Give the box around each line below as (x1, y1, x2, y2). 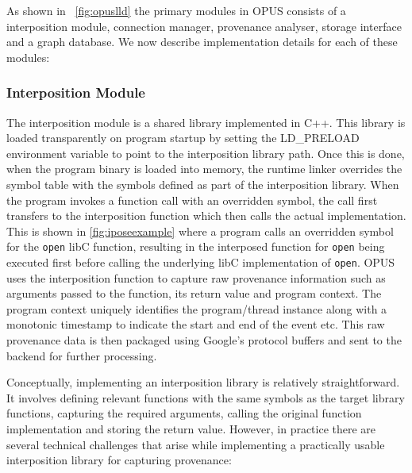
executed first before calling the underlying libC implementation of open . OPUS (6, 254, 395, 270)
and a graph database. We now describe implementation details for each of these (6, 33, 398, 50)
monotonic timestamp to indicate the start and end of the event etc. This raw (6, 316, 385, 333)
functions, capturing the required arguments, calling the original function (6, 405, 362, 421)
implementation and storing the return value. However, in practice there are (6, 421, 376, 436)
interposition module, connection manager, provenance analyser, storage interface (6, 17, 402, 34)
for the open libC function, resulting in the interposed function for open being (6, 238, 385, 255)
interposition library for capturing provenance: (6, 452, 232, 468)
